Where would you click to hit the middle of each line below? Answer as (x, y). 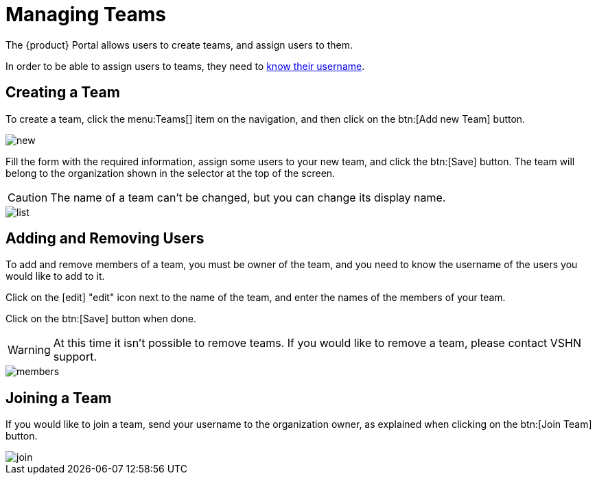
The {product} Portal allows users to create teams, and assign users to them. (179, 45)
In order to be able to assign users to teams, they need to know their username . (185, 66)
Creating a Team (63, 93)
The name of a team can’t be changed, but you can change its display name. (248, 197)
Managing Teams (86, 14)
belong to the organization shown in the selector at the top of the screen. (171, 173)
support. (75, 357)
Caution (28, 197)
